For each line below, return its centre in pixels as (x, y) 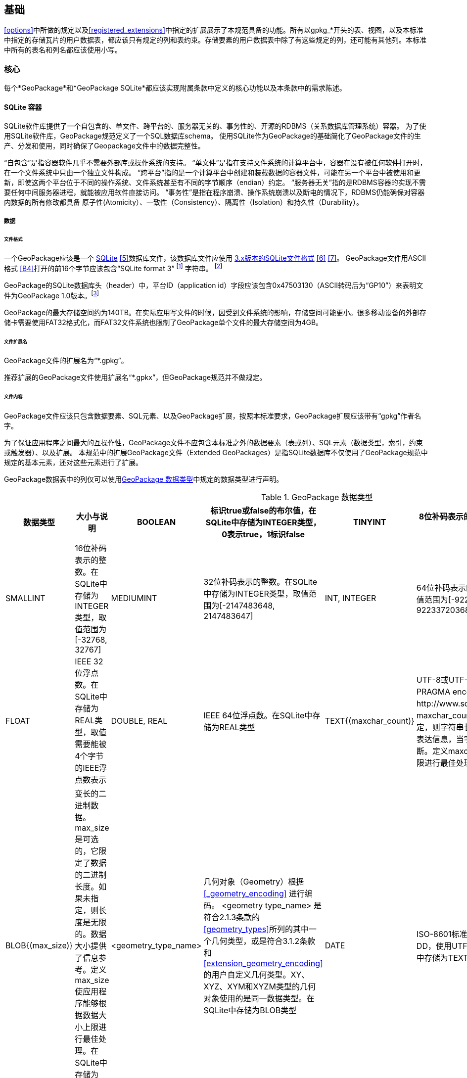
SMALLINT (25, 598)
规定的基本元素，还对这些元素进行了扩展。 (73, 463)
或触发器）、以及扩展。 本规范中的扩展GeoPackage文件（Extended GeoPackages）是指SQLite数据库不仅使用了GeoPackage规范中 (216, 453)
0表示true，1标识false (263, 535)
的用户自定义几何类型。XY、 (257, 975)
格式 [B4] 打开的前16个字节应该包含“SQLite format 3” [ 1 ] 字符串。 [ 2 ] (113, 268)
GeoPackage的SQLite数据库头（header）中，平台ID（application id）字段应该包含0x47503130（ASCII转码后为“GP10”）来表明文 (214, 285)
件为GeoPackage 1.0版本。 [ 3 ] (51, 295)
